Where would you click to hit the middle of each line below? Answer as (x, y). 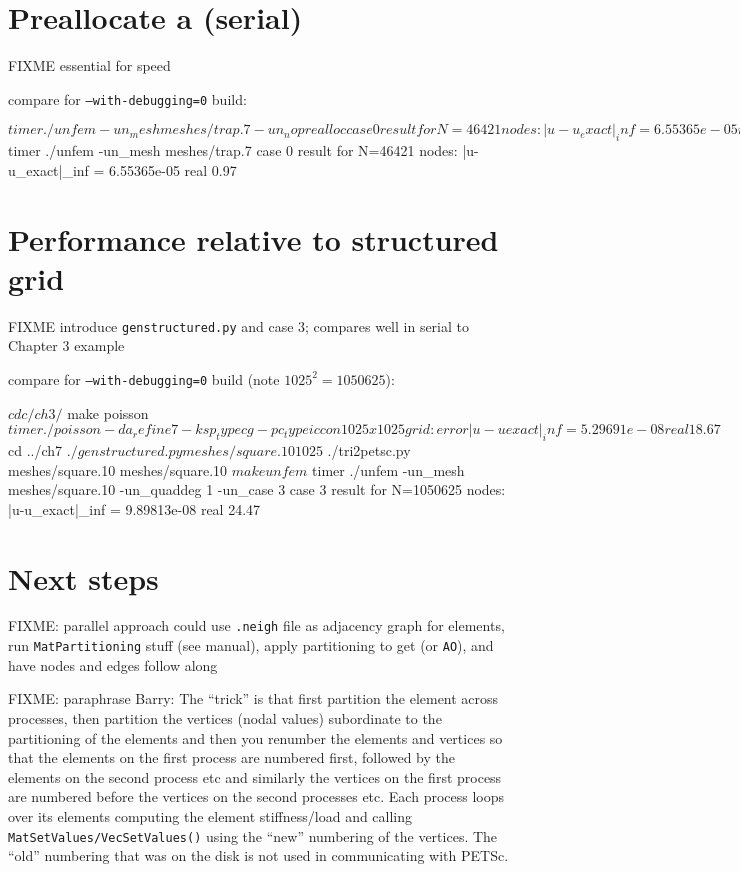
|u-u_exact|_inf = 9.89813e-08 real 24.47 (134, 508)
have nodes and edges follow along (113, 664)
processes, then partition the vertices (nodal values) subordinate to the (225, 717)
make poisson (108, 412)
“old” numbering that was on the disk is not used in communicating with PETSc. (258, 855)
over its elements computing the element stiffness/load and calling (210, 815)
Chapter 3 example (66, 345)
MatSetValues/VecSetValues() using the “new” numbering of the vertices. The (253, 835)
